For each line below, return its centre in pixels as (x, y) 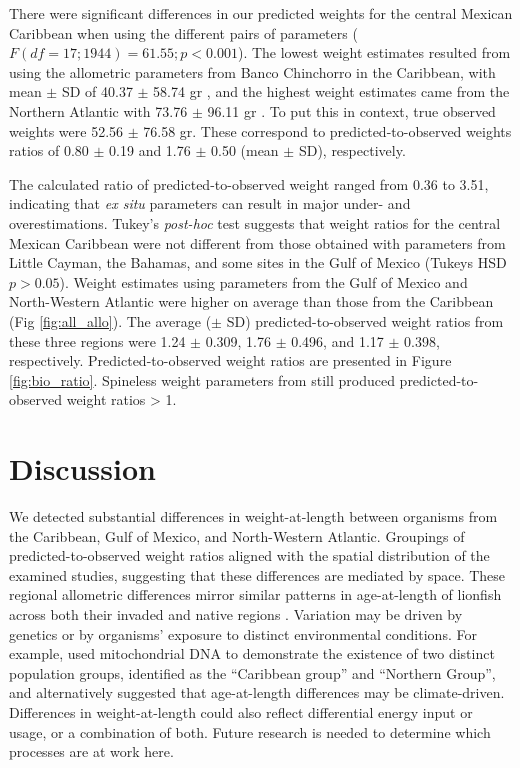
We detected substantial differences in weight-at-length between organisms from (253, 516)
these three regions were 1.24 (97, 340)
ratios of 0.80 (49, 150)
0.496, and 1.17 (337, 340)
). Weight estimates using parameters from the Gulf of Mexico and (263, 281)
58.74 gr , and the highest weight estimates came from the (331, 91)
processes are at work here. (91, 751)
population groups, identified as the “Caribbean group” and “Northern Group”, (252, 672)
